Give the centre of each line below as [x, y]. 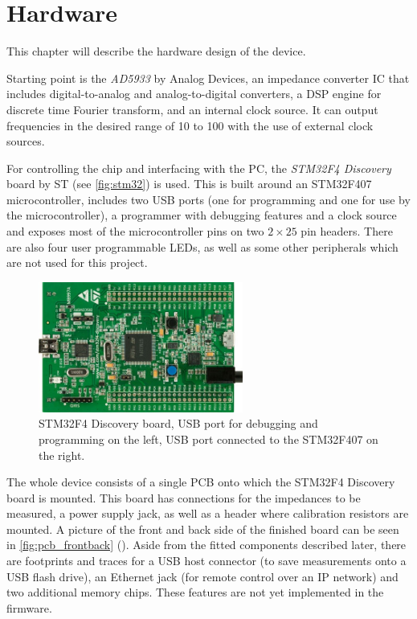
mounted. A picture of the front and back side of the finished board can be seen [203, 529]
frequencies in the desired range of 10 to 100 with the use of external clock [190, 125]
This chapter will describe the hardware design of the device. [156, 51]
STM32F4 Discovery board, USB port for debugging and [178, 423]
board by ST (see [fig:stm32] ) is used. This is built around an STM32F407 [189, 184]
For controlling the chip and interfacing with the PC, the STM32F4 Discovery [199, 168]
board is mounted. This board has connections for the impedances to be [184, 497]
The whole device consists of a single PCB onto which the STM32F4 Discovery [201, 482]
